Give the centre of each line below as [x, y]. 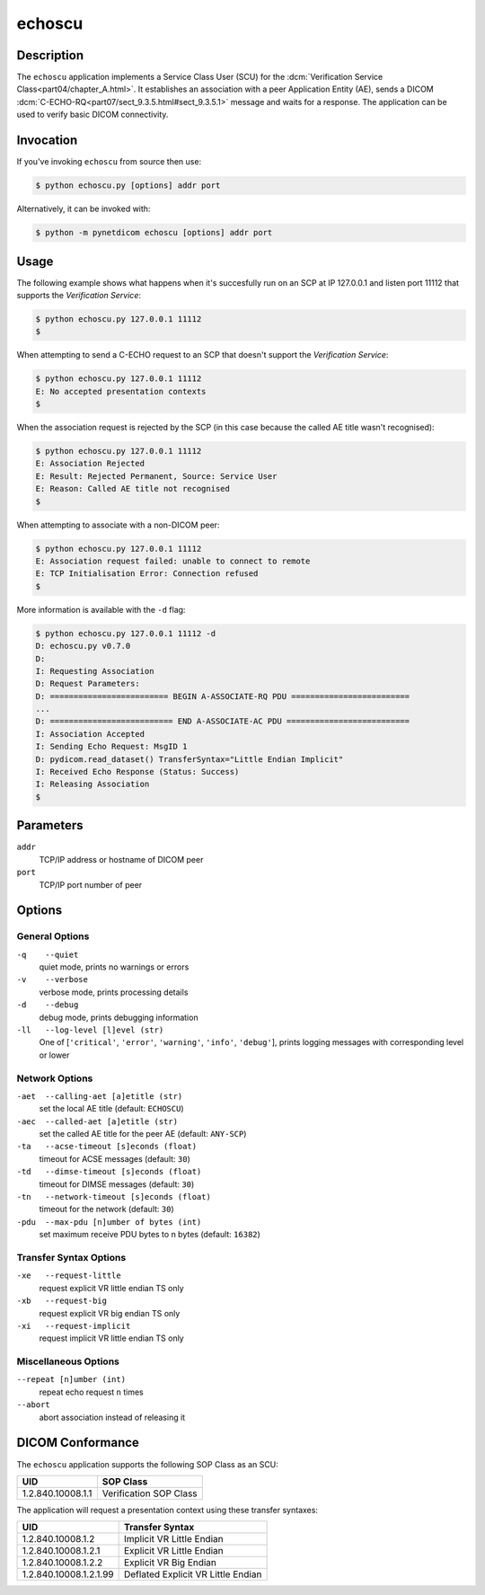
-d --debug [48, 1005]
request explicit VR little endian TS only [111, 1288]
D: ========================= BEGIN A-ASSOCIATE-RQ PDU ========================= [223, 696]
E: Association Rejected [90, 464]
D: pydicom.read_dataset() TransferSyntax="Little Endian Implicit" [190, 759]
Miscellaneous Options [68, 1361]
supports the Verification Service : [79, 295]
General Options [53, 936]
